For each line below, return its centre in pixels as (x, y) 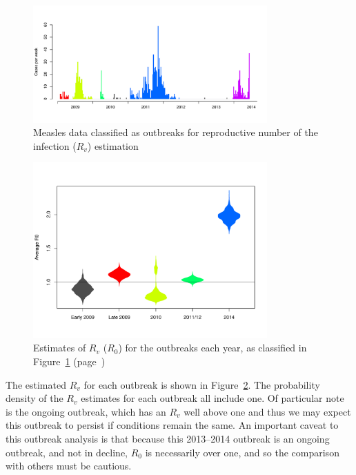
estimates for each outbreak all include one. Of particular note (212, 398)
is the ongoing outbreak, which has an (86, 411)
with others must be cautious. (69, 466)
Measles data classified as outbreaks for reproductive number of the (176, 132)
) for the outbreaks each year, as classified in (212, 348)
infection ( (55, 145)
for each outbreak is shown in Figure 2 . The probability (202, 384)
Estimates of (60, 348)
